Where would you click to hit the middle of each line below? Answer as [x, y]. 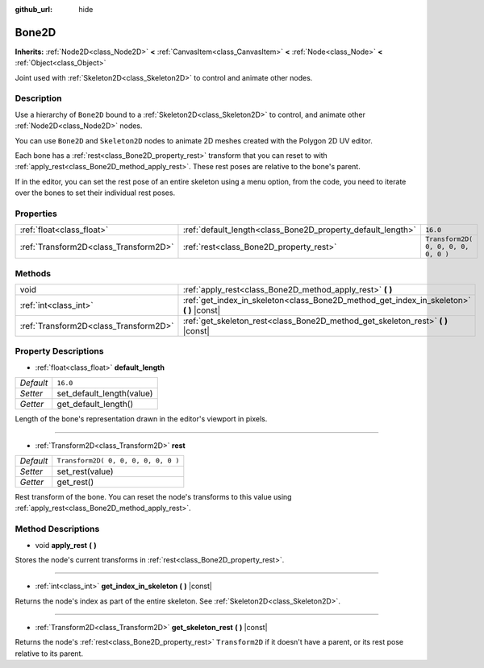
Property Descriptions [59, 351]
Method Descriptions [57, 529]
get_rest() [75, 482]
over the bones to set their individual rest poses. [95, 193]
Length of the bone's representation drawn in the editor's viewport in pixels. [141, 419]
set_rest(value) [85, 471]
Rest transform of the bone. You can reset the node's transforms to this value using [153, 496]
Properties [36, 214]
